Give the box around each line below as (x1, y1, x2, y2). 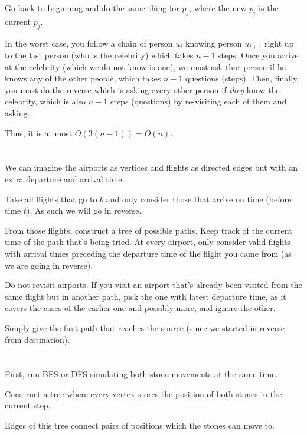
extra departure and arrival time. (5, 172, 125, 185)
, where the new (189, 2, 247, 14)
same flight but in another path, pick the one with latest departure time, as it (5, 290, 286, 302)
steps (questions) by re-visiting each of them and (110, 95, 287, 107)
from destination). (5, 333, 70, 345)
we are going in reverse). (5, 259, 93, 271)
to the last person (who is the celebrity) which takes (5, 49, 194, 61)
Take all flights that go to (5, 192, 97, 205)
